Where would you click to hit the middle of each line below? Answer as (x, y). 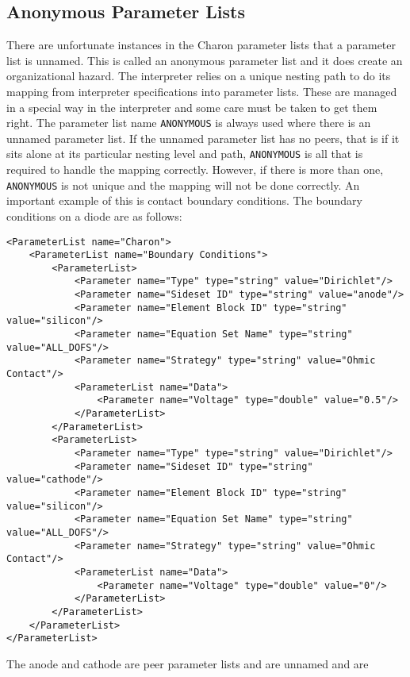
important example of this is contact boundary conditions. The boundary (184, 200)
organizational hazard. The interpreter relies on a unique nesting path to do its (199, 76)
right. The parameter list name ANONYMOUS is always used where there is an (189, 123)
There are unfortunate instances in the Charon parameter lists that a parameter (201, 45)
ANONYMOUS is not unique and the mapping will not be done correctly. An (183, 185)
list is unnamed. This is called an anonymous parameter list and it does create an (205, 60)
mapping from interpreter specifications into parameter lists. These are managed (202, 91)
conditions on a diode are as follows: (94, 215)
